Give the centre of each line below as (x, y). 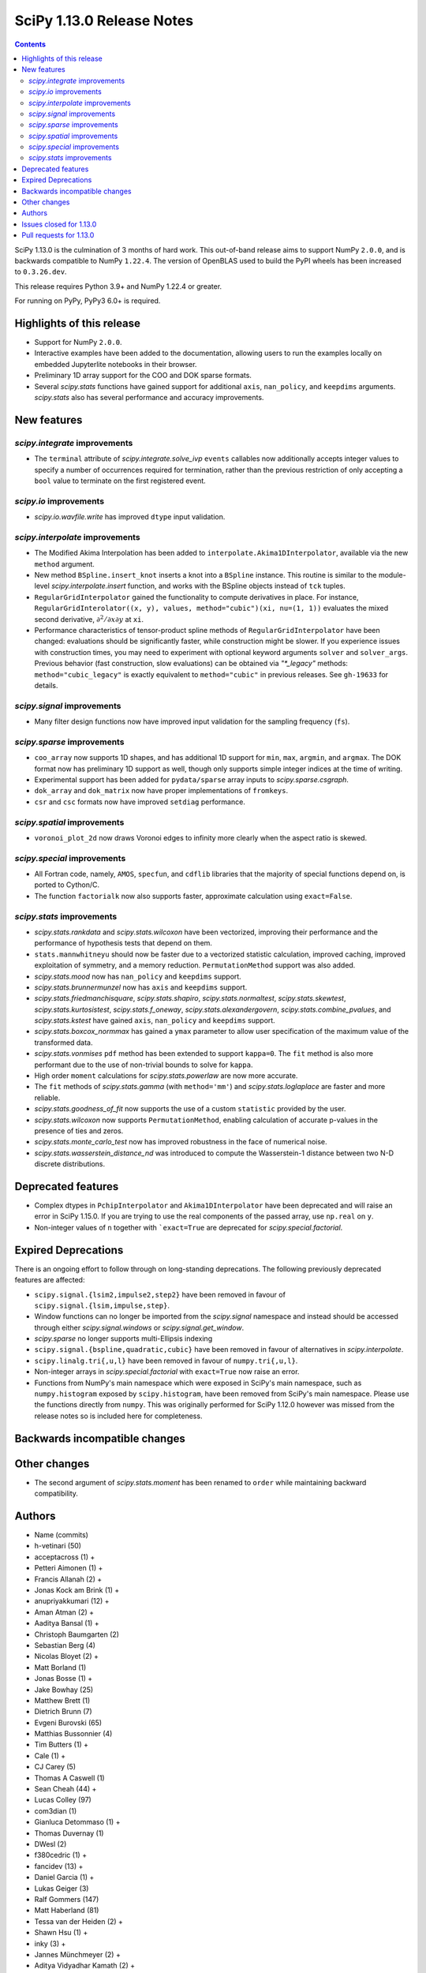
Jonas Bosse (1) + (64, 1679)
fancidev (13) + (59, 1866)
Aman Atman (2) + (64, 1612)
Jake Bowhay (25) (64, 1690)
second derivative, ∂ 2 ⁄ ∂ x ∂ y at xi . (89, 618)
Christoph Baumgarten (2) (77, 1634)
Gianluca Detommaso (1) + (77, 1822)
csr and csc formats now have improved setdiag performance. (140, 802)
